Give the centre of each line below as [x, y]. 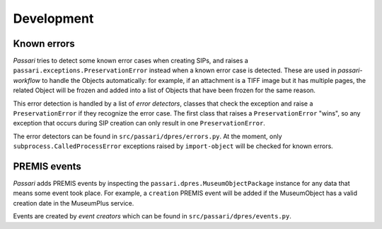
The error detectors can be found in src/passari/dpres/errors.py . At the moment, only [147, 136]
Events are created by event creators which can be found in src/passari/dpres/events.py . [152, 216]
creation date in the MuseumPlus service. [74, 203]
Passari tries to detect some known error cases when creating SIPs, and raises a [131, 61]
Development [53, 18]
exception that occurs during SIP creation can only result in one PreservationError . [139, 123]
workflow [27, 80]
